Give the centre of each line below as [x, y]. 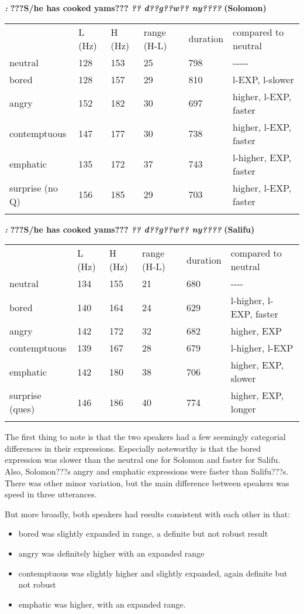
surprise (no [34, 187]
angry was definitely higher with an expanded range [111, 553]
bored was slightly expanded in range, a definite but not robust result [143, 533]
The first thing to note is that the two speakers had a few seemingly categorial [145, 437]
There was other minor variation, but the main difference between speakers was [147, 482]
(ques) [22, 409]
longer [243, 409]
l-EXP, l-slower [263, 79]
